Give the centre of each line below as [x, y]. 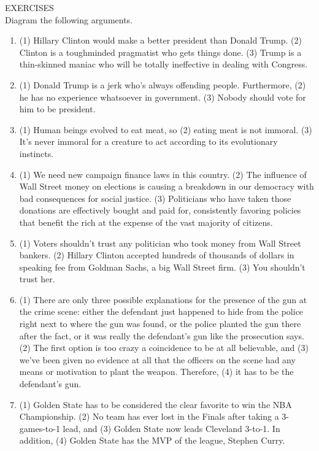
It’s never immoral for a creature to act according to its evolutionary [148, 141]
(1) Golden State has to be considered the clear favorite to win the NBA [156, 404]
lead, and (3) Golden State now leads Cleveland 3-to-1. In [171, 428]
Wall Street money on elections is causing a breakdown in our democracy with [167, 186]
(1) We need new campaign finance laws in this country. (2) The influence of [163, 174]
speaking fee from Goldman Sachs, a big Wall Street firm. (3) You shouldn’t [162, 267]
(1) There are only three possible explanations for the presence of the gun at [163, 299]
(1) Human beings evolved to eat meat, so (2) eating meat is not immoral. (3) [166, 129]
